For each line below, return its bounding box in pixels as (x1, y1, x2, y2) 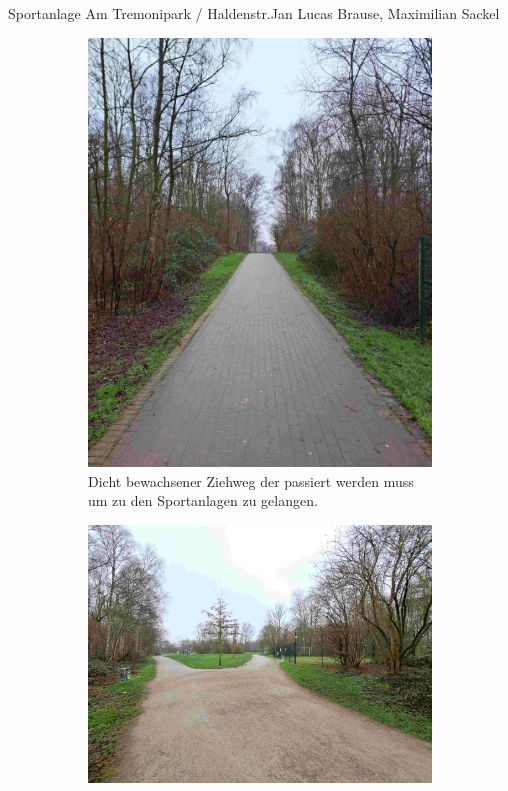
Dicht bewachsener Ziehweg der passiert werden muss (88, 470, 414, 491)
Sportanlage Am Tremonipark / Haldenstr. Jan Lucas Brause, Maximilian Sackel (8, 3, 500, 23)
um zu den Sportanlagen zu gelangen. (88, 490, 318, 511)
